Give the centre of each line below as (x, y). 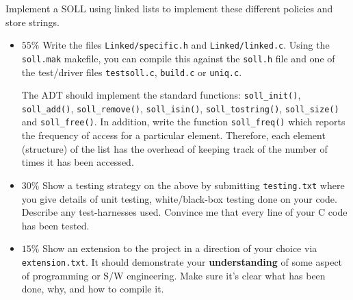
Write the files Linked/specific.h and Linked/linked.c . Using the (186, 45)
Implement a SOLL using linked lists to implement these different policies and (169, 8)
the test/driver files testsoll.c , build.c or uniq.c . (132, 72)
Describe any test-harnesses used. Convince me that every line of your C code (184, 212)
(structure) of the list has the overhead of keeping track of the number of (174, 148)
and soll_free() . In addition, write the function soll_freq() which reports (183, 122)
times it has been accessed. (78, 162)
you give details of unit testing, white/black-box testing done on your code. (179, 198)
